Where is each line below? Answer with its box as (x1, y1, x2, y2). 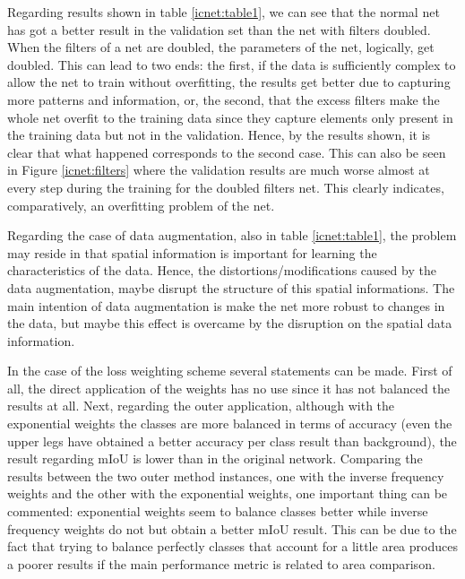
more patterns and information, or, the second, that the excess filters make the (7, 90, 440, 108)
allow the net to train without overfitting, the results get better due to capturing (7, 73, 451, 91)
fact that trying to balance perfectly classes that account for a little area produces (7, 537, 458, 556)
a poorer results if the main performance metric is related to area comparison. (7, 554, 435, 573)
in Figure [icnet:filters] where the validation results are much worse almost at (7, 160, 430, 179)
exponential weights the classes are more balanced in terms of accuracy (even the (7, 414, 452, 433)
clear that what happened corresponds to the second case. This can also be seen (7, 143, 446, 161)
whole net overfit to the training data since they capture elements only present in (7, 108, 453, 126)
